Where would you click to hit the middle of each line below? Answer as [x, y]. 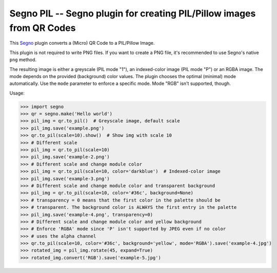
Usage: [17, 93]
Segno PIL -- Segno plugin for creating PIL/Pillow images [133, 13]
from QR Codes [43, 28]
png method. [23, 60]
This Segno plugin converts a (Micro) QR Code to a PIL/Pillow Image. [82, 43]
